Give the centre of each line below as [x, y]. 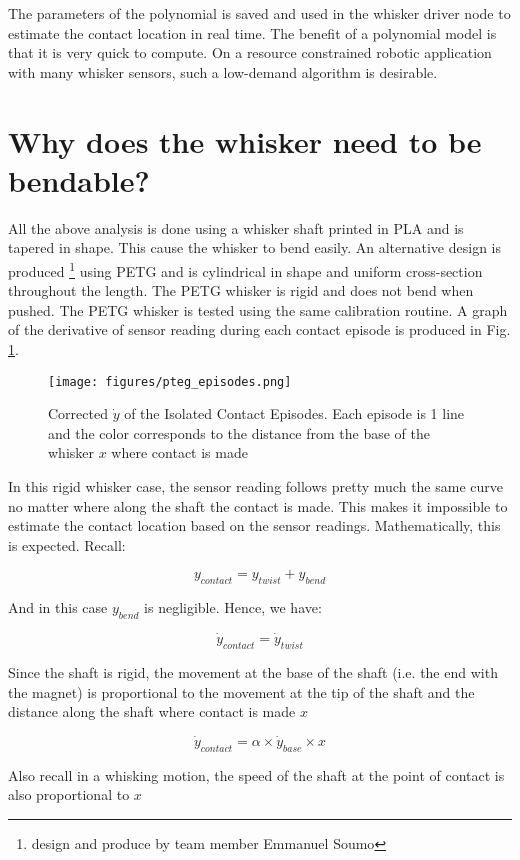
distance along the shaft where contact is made [152, 711]
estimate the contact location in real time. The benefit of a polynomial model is [252, 32]
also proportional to [69, 794]
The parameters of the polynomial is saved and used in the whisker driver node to [259, 13]
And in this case [58, 607]
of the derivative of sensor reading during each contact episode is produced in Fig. [259, 329]
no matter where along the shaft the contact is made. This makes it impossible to [258, 505]
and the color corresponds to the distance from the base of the [239, 432]
